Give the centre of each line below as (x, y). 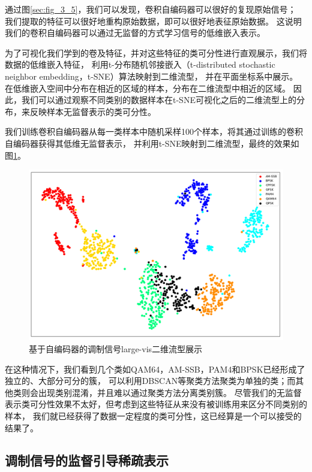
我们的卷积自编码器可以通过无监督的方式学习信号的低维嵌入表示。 (135, 33)
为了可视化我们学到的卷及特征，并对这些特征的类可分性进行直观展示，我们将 (156, 52)
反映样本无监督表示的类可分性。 (93, 111)
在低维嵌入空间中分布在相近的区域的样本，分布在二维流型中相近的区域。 (148, 88)
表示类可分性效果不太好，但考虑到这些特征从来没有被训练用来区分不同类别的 (156, 404)
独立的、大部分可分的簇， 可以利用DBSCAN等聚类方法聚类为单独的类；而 (150, 381)
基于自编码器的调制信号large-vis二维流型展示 (116, 349)
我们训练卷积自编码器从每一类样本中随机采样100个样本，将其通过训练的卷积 (154, 131)
